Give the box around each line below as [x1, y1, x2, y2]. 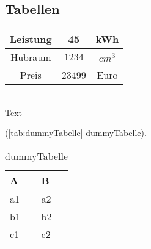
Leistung [10, 32, 52, 46]
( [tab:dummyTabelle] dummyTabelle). [5, 126, 147, 139]
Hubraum [10, 50, 51, 65]
